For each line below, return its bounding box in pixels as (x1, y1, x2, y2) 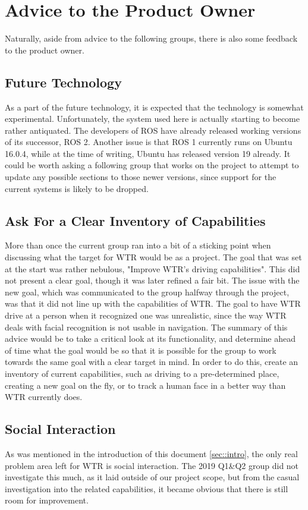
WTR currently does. (5, 391, 83, 403)
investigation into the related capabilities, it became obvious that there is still (5, 482, 288, 495)
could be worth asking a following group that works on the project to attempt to (5, 159, 299, 171)
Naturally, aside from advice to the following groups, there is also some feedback (5, 32, 298, 45)
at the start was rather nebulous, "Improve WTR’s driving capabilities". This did (5, 262, 300, 275)
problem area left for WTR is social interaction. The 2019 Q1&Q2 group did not (5, 459, 299, 471)
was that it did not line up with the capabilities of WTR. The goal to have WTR (5, 297, 301, 310)
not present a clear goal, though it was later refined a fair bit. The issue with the (5, 274, 300, 287)
